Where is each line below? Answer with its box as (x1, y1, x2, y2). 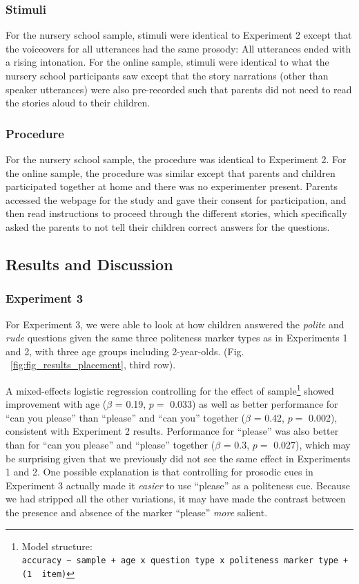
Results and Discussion (6, 253, 173, 274)
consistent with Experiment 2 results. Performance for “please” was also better (6, 424, 339, 438)
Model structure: (21, 538, 93, 553)
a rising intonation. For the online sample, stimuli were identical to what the (6, 55, 329, 69)
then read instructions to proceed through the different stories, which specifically (6, 206, 347, 220)
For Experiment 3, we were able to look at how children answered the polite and (6, 317, 345, 331)
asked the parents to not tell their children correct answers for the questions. (6, 219, 330, 234)
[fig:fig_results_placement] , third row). (10, 357, 176, 372)
